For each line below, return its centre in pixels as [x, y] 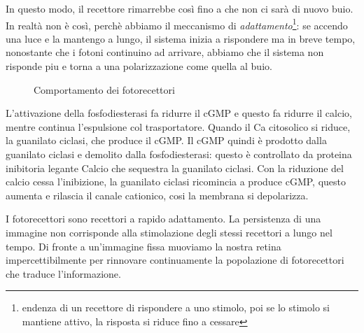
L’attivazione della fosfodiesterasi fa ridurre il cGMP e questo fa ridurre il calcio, [179, 113]
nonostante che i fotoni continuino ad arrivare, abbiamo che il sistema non [165, 52]
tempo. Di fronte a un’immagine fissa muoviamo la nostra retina [143, 246]
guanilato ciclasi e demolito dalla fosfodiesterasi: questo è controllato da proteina [179, 154]
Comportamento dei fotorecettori [104, 89]
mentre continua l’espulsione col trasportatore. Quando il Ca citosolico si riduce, [178, 126]
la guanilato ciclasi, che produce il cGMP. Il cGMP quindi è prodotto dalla [166, 140]
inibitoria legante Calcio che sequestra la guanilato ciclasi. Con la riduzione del [175, 168]
